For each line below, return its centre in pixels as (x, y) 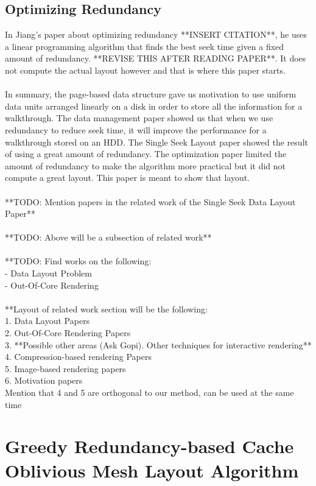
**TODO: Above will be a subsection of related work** (108, 237)
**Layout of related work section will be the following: (106, 308)
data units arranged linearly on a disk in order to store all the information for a (154, 106)
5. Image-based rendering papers (65, 368)
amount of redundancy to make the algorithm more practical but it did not (146, 165)
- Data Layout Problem (48, 273)
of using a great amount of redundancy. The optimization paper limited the (146, 154)
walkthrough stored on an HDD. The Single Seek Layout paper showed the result (156, 142)
